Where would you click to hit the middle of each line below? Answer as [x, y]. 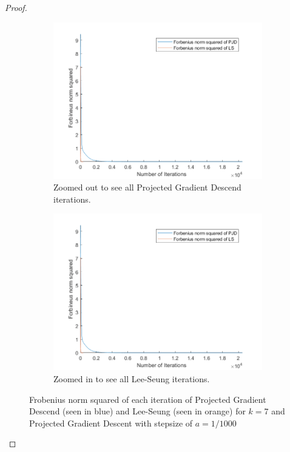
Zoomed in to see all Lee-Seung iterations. [132, 378]
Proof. [16, 7]
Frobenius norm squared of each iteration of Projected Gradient [148, 399]
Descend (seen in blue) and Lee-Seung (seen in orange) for [137, 411]
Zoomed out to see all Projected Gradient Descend [147, 187]
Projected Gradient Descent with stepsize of [111, 423]
